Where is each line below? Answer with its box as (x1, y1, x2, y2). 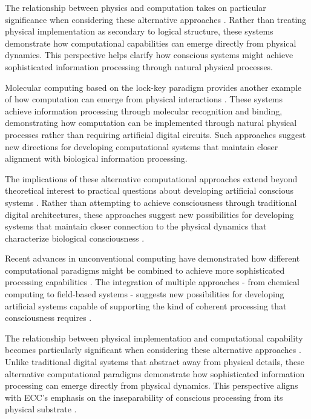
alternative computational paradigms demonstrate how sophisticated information (5, 367, 305, 380)
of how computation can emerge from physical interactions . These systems (5, 93, 283, 105)
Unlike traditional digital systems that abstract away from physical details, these (5, 355, 304, 368)
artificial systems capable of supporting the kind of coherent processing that (5, 299, 287, 312)
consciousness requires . (5, 311, 92, 324)
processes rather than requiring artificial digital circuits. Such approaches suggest (5, 128, 306, 140)
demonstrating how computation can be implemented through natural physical (5, 116, 297, 129)
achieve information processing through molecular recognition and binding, (5, 104, 283, 117)
